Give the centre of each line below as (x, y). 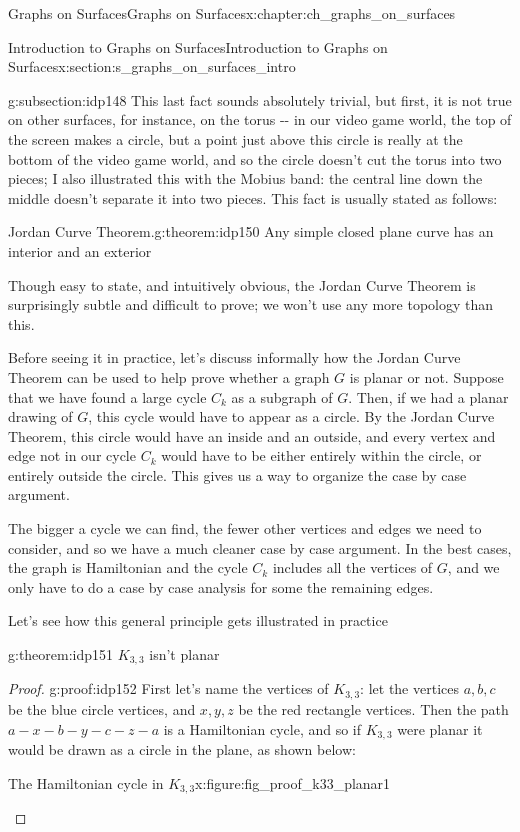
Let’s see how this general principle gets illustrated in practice (198, 620)
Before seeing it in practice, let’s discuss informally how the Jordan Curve (234, 357)
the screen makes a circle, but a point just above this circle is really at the (235, 138)
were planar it (440, 728)
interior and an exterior (80, 250)
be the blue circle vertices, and (102, 708)
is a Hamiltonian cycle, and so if (262, 728)
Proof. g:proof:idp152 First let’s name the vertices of (168, 688)
